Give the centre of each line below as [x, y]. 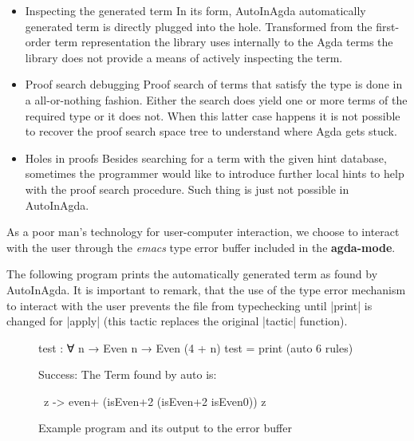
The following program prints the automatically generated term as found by [192, 274]
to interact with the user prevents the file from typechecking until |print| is [189, 305]
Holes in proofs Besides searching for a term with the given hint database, [206, 157]
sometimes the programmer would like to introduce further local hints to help [215, 173]
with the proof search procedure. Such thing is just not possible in [187, 189]
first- [388, 26]
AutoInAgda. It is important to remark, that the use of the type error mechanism [206, 289]
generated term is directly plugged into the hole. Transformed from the [199, 26]
